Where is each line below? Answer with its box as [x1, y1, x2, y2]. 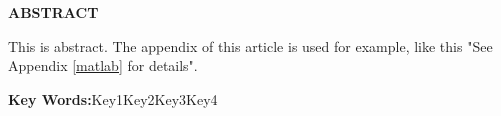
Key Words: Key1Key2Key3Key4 [8, 88, 218, 109]
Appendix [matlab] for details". [8, 55, 198, 76]
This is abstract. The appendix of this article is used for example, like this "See [8, 35, 493, 56]
